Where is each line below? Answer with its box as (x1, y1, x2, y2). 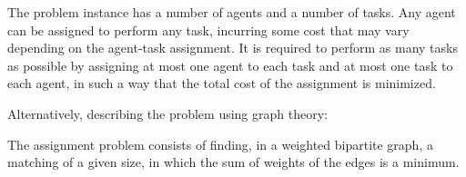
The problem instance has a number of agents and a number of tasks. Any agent (7, 3, 456, 21)
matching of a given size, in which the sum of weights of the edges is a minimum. (7, 152, 460, 172)
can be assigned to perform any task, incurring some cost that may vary (7, 20, 410, 39)
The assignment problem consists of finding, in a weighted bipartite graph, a (7, 134, 433, 153)
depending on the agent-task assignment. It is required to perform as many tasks (7, 38, 458, 57)
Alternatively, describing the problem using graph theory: (7, 103, 328, 123)
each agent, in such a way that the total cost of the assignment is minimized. (7, 74, 436, 93)
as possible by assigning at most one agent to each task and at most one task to (7, 55, 453, 74)
